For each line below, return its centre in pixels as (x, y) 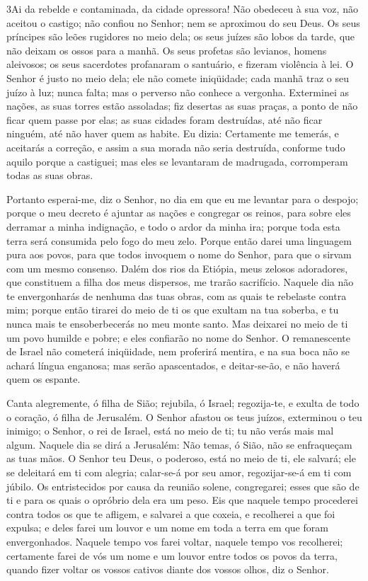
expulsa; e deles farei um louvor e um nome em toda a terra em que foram (167, 528)
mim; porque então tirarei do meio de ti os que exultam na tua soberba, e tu (173, 310)
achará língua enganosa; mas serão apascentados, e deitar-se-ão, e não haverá (173, 365)
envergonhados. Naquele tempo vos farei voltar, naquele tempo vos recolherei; (175, 541)
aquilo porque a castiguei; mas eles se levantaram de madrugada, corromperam (177, 161)
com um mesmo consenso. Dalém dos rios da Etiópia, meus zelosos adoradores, (177, 268)
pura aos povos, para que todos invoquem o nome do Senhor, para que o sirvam (179, 254)
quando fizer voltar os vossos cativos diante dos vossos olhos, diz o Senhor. (168, 569)
